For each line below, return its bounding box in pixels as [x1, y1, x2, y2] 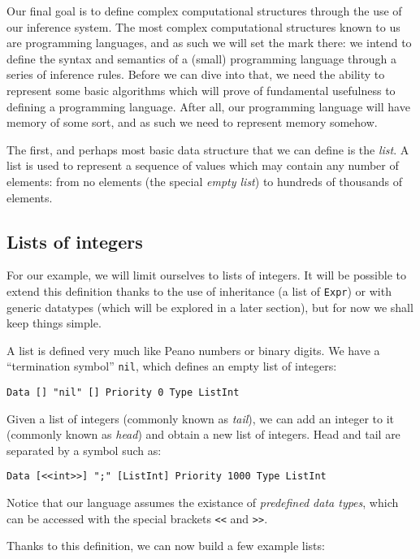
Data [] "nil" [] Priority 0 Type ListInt [6, 387, 240, 399]
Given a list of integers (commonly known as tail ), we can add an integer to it [6, 409, 395, 427]
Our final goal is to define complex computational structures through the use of [6, 2, 402, 19]
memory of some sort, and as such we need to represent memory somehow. [6, 114, 378, 131]
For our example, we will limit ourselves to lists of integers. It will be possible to [6, 266, 407, 284]
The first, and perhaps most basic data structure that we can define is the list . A [6, 141, 409, 158]
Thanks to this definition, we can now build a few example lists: [6, 537, 325, 554]
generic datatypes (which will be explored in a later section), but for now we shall [6, 298, 414, 315]
